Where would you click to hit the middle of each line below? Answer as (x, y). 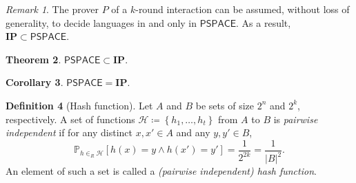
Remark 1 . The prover (52, 9)
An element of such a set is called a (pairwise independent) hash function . (161, 171)
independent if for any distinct (69, 132)
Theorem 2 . (33, 59)
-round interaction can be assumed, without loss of (243, 9)
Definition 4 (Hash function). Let (79, 105)
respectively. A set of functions (70, 119)
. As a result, (264, 22)
